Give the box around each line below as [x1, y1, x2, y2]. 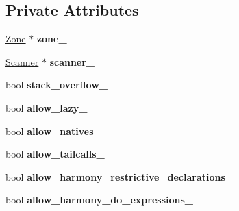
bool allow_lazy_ [5, 100, 88, 114]
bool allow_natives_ [5, 123, 102, 138]
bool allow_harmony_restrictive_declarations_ [5, 169, 234, 184]
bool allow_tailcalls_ [5, 147, 105, 161]
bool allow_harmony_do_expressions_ [5, 193, 194, 207]
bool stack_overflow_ [5, 77, 108, 92]
